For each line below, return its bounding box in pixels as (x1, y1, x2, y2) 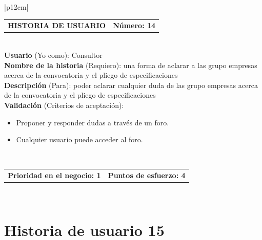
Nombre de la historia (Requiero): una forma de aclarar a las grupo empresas (4, 59, 257, 70)
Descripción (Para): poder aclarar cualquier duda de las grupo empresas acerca (4, 79, 258, 90)
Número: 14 (113, 20, 156, 31)
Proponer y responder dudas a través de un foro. (16, 117, 169, 127)
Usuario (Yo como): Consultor (4, 50, 103, 60)
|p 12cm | (4, 2, 29, 12)
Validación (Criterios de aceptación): (4, 100, 124, 110)
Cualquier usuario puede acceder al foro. (16, 134, 143, 145)
